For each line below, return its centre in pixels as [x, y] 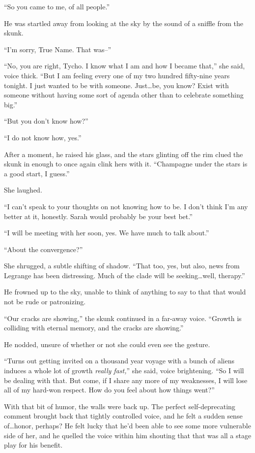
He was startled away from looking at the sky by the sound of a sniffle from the [124, 23]
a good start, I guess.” [37, 173]
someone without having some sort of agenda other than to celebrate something [124, 95]
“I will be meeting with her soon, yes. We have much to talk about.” [107, 233]
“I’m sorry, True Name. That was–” [58, 49]
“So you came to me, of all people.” [57, 6]
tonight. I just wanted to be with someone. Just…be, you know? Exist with [116, 85]
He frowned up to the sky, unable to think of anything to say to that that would [125, 292]
